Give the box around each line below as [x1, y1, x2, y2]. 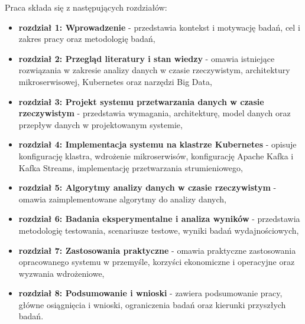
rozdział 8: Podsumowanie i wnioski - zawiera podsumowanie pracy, [18, 287, 283, 299]
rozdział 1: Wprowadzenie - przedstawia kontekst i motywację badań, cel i [18, 21, 300, 33]
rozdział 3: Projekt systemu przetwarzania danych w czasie [18, 95, 264, 107]
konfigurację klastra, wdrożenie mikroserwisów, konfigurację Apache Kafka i [18, 149, 294, 162]
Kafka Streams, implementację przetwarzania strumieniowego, [18, 161, 243, 174]
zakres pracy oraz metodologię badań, [18, 32, 155, 45]
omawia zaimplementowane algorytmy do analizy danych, [18, 192, 226, 205]
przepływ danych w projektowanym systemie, [18, 118, 183, 130]
